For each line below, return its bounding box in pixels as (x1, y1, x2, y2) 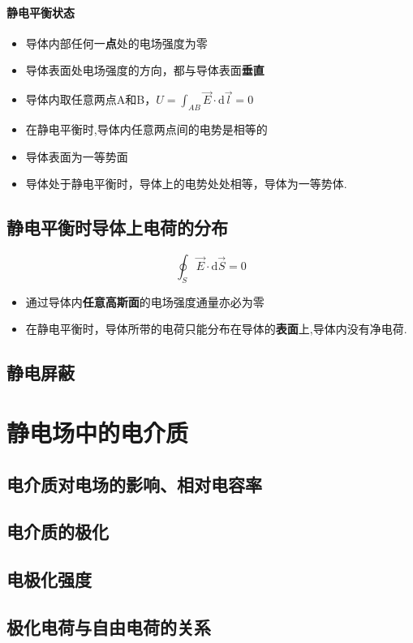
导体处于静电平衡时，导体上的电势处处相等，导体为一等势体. (25, 175, 347, 192)
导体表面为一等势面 (25, 148, 128, 165)
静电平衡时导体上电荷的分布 (6, 215, 228, 240)
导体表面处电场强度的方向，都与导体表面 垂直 (25, 62, 265, 79)
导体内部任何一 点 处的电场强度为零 (25, 34, 208, 51)
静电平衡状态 (6, 3, 75, 20)
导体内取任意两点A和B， (25, 91, 157, 108)
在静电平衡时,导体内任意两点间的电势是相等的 (25, 121, 268, 137)
